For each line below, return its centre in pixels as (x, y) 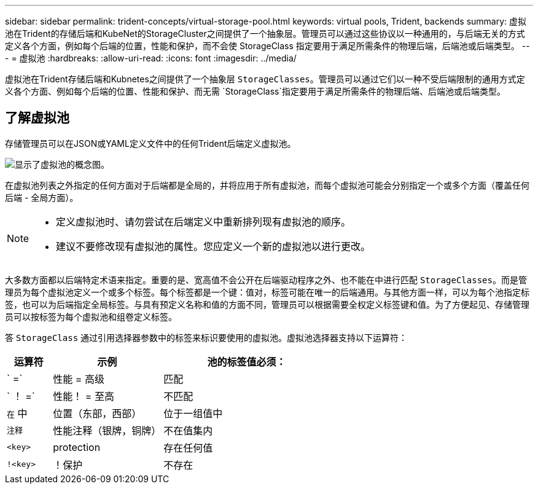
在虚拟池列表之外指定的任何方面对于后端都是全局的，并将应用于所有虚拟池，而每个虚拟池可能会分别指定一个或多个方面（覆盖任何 (267, 185)
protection (77, 447)
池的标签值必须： (247, 362)
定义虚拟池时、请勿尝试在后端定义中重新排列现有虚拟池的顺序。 (204, 221)
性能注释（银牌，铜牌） (107, 430)
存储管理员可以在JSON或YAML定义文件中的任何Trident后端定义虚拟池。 (150, 143)
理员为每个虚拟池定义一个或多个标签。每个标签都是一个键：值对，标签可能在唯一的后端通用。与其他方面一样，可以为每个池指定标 (267, 292)
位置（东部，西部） (97, 413)
